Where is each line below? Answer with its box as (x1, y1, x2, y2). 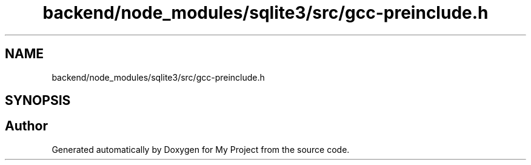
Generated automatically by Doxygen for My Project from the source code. (52, 144, 350, 155)
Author (5, 118, 48, 134)
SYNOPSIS (5, 93, 71, 109)
